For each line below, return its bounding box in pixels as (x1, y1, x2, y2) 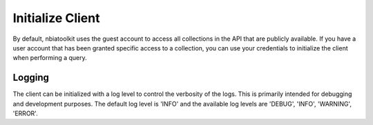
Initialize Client (12, 10, 100, 26)
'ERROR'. (12, 109, 38, 117)
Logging (12, 72, 50, 84)
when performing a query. (12, 54, 88, 62)
